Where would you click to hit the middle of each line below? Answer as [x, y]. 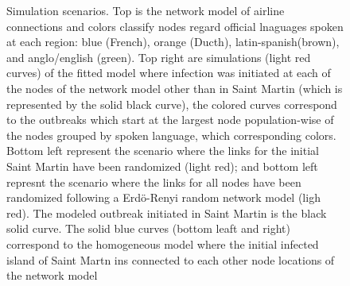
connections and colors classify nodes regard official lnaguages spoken [175, 26]
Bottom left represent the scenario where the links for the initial [163, 151]
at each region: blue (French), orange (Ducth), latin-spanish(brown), [173, 42]
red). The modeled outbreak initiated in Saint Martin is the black [167, 213]
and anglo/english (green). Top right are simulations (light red [159, 57]
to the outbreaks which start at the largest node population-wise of [170, 120]
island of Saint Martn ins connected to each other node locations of [171, 259]
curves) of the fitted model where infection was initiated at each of [169, 73]
